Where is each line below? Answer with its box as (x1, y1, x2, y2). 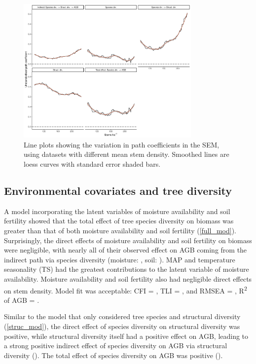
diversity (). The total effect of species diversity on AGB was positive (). (4, 350, 223, 360)
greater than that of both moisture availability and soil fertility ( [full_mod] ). (4, 225, 236, 236)
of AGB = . (4, 294, 39, 305)
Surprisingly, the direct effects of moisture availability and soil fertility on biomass (4, 235, 252, 245)
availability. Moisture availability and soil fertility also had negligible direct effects (4, 274, 252, 284)
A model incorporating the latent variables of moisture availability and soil (4, 206, 230, 216)
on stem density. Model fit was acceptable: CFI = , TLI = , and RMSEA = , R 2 (4, 284, 247, 295)
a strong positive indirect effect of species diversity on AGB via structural (4, 340, 227, 351)
